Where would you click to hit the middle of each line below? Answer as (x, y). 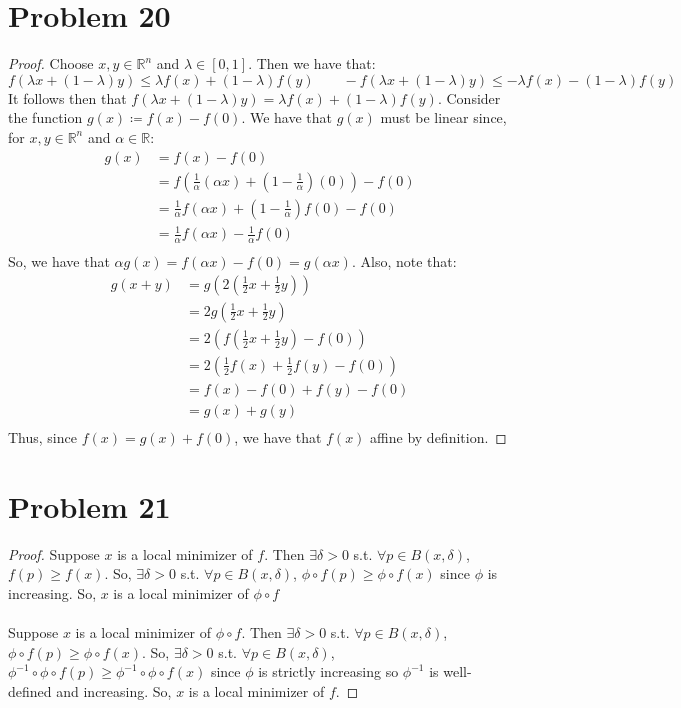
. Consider (469, 97)
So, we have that (59, 261)
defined (30, 690)
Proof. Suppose (54, 553)
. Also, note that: (404, 261)
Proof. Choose (51, 63)
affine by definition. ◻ (438, 436)
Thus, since (42, 436)
